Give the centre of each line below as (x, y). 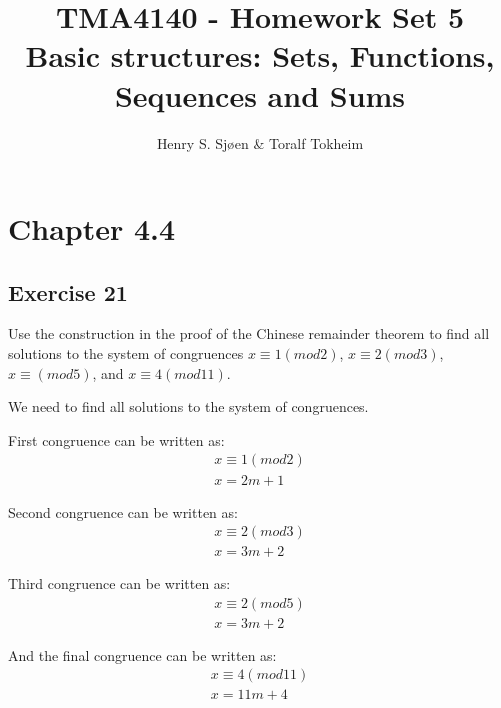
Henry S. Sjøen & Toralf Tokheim (260, 142)
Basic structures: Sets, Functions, (260, 55)
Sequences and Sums (260, 94)
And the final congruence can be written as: (142, 654)
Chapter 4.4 (92, 228)
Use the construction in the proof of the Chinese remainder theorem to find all (249, 333)
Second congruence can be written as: (123, 511)
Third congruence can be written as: (119, 583)
